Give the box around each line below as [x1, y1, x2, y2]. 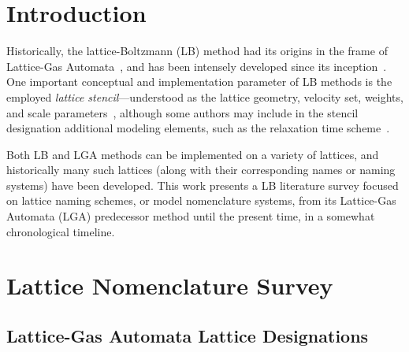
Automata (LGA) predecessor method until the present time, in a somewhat [6, 208, 375, 224]
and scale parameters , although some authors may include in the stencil [6, 104, 359, 120]
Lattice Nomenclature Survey [6, 269, 333, 302]
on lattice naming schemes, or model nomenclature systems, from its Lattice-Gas [6, 192, 396, 209]
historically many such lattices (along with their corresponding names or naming [6, 161, 396, 178]
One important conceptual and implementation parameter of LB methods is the [6, 73, 392, 90]
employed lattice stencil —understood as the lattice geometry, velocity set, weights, [6, 88, 403, 105]
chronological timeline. [6, 223, 115, 239]
